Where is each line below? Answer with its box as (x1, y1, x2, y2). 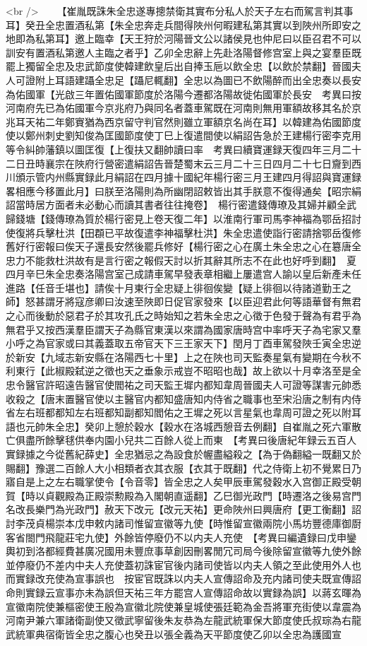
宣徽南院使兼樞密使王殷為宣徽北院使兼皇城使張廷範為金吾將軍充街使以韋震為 (6, 599, 361, 613)
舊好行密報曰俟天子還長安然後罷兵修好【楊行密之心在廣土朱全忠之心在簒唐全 (6, 239, 361, 254)
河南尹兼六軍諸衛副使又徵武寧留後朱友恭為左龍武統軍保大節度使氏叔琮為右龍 (6, 613, 361, 628)
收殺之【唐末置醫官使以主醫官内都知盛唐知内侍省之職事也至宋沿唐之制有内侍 (6, 391, 361, 406)
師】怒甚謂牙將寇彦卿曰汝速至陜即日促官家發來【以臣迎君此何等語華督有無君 (6, 294, 361, 309)
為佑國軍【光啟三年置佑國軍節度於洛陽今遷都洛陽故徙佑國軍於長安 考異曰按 (6, 86, 361, 101)
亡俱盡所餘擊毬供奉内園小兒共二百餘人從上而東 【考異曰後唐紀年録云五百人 (6, 433, 356, 447)
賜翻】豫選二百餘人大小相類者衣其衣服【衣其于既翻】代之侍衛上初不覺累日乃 (6, 460, 361, 475)
